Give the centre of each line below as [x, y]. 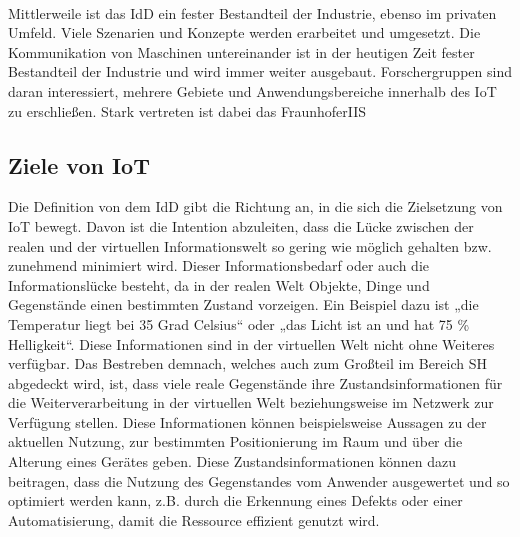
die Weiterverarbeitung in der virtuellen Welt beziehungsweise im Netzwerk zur [251, 402]
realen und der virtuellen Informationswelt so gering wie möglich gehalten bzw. [250, 245]
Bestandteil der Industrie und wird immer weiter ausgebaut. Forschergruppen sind [260, 71]
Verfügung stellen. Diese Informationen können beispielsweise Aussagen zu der [247, 421]
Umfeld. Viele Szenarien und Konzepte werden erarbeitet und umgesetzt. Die [244, 32]
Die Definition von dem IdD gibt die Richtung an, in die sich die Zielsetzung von [255, 206]
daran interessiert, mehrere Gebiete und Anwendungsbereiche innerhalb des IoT [252, 90]
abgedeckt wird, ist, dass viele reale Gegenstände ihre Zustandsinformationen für [255, 382]
